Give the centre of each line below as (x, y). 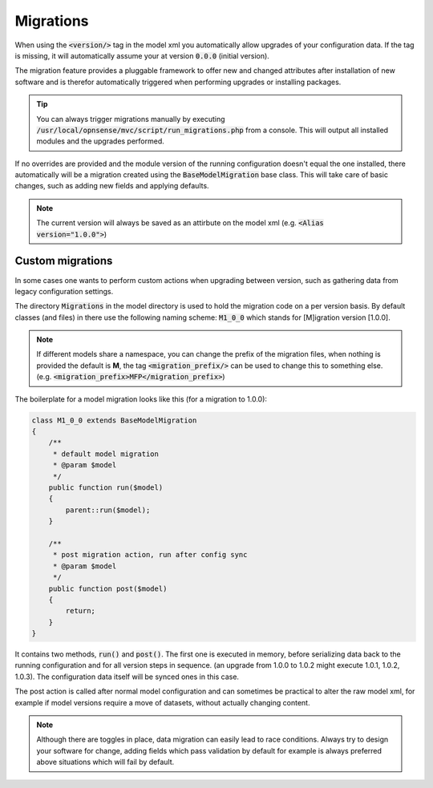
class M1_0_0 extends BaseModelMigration (114, 420)
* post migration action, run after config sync (150, 555)
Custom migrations (64, 261)
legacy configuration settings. (64, 291)
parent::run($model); (108, 510)
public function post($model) (108, 588)
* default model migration (106, 454)
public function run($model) (106, 487)
